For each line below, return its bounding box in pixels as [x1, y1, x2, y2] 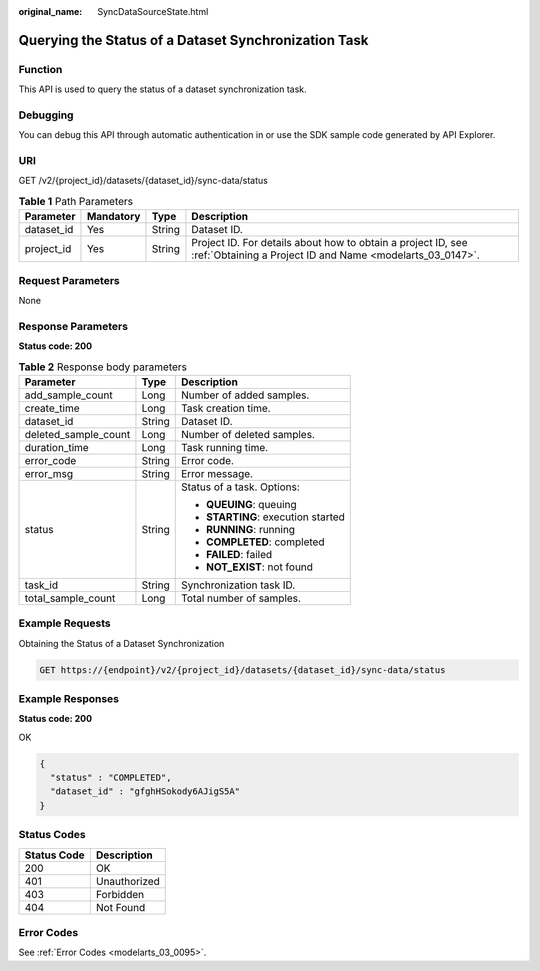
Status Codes [18, 828, 86, 842]
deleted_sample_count [24, 427, 131, 441]
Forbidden [95, 887, 145, 901]
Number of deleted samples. [180, 427, 315, 441]
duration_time [24, 440, 89, 454]
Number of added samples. [180, 388, 310, 402]
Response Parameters [18, 319, 129, 333]
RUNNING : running [205, 522, 295, 536]
